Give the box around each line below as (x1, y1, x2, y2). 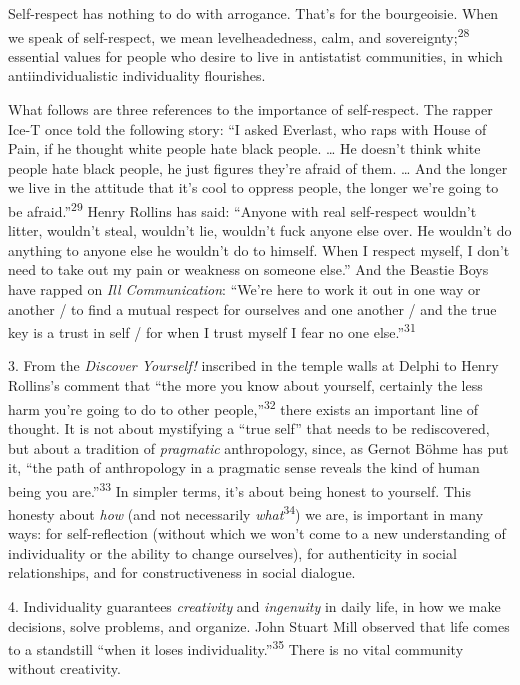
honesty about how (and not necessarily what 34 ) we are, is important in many (8, 500, 484, 524)
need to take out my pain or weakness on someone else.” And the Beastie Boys (8, 259, 489, 280)
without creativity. (8, 658, 121, 679)
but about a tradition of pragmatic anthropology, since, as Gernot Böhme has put (8, 437, 509, 458)
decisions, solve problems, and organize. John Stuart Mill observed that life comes (8, 615, 510, 636)
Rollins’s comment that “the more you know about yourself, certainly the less (8, 375, 483, 396)
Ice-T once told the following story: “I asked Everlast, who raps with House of (8, 118, 487, 139)
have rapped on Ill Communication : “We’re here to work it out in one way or (8, 279, 481, 300)
